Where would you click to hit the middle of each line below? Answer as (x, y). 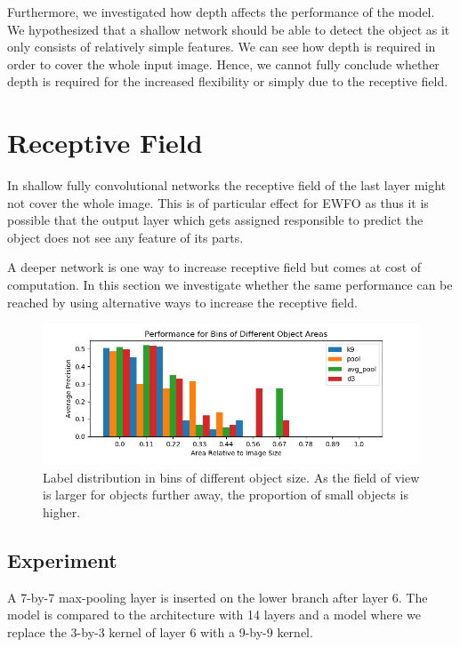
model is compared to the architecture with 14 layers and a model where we (214, 615)
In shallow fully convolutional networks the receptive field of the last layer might (227, 185)
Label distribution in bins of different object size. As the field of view (231, 477)
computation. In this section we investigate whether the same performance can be (230, 285)
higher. (62, 512)
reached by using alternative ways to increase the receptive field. (182, 302)
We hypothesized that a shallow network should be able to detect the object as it (229, 29)
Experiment (62, 560)
